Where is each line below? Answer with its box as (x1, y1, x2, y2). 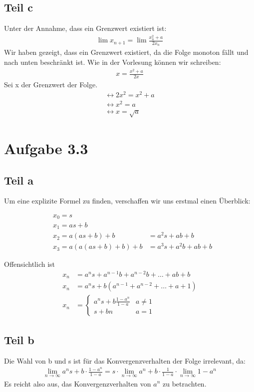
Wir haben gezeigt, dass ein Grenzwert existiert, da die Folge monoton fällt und (4, 47, 249, 57)
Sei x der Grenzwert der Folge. (4, 79, 98, 90)
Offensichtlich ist (4, 259, 55, 269)
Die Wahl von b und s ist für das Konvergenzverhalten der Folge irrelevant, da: (4, 355, 246, 366)
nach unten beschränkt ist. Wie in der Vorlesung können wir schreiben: (4, 56, 221, 67)
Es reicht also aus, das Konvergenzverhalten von (4, 378, 151, 389)
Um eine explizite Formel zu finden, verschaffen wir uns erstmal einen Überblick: (4, 196, 251, 206)
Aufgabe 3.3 (4, 138, 88, 159)
